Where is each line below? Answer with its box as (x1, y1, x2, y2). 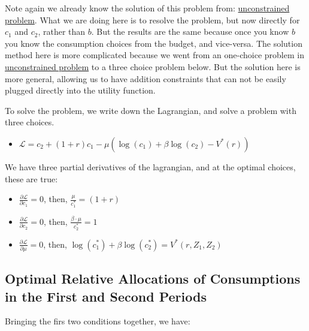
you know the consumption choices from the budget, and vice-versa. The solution (5, 37, 302, 49)
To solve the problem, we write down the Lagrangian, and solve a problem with (5, 104, 296, 116)
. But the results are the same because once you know (91, 25, 289, 38)
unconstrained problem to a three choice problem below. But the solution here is (5, 60, 301, 73)
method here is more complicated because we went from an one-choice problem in (5, 49, 304, 61)
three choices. (5, 116, 54, 128)
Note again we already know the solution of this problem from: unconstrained (5, 2, 290, 14)
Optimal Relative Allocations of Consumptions (5, 269, 301, 288)
